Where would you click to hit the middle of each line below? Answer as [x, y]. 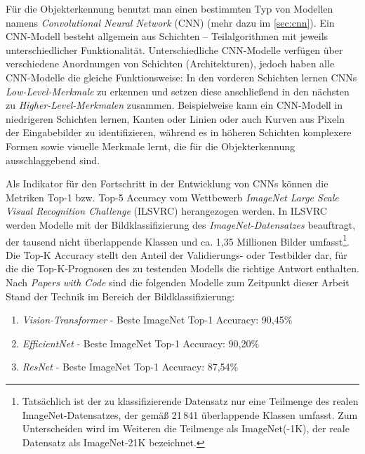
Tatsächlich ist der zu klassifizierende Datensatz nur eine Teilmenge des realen [190, 400]
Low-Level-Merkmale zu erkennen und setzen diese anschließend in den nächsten [178, 91]
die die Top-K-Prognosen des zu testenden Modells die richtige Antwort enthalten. [182, 268]
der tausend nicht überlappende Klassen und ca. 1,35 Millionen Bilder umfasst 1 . [178, 240]
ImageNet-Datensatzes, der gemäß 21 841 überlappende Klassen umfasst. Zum [190, 414]
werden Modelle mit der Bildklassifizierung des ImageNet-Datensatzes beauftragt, [181, 224]
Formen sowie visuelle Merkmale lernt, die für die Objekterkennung [151, 146]
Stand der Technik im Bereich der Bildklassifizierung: [120, 296]
